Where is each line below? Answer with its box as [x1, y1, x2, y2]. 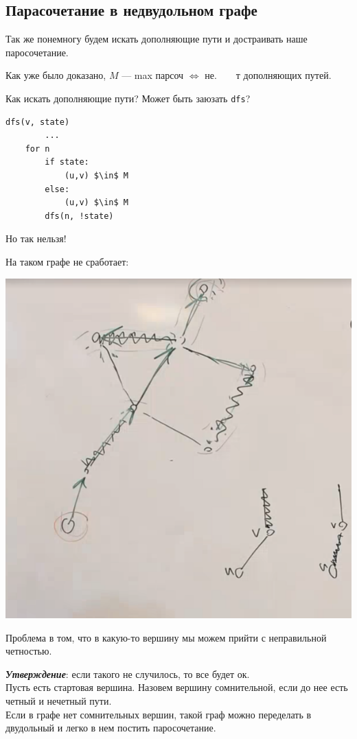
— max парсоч [122, 68, 184, 82]
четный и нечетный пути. [5, 694, 112, 708]
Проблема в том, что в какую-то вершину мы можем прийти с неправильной [5, 630, 327, 644]
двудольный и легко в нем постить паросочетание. [5, 720, 216, 735]
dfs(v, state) [5, 117, 70, 127]
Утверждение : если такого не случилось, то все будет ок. [5, 666, 250, 681]
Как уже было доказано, [5, 68, 106, 82]
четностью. [5, 644, 52, 658]
